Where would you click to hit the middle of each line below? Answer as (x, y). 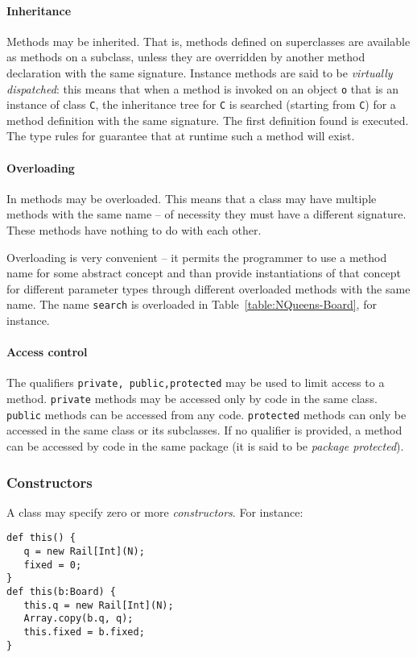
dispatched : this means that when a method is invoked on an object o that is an (203, 88)
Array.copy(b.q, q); (78, 619)
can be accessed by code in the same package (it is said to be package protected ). (205, 446)
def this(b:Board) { (62, 592)
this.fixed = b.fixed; (84, 632)
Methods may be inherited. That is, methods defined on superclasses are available (208, 41)
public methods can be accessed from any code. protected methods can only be (206, 414)
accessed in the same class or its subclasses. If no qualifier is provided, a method (204, 430)
